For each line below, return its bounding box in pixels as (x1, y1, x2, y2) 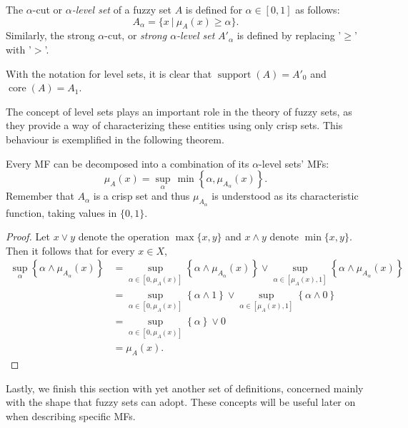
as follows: (295, 2, 340, 16)
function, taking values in (6, 205, 117, 220)
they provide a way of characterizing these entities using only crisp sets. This (6, 118, 343, 133)
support (217, 69, 252, 80)
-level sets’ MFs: (259, 156, 329, 170)
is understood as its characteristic (212, 188, 359, 203)
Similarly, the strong (6, 28, 95, 43)
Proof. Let (6, 229, 50, 244)
